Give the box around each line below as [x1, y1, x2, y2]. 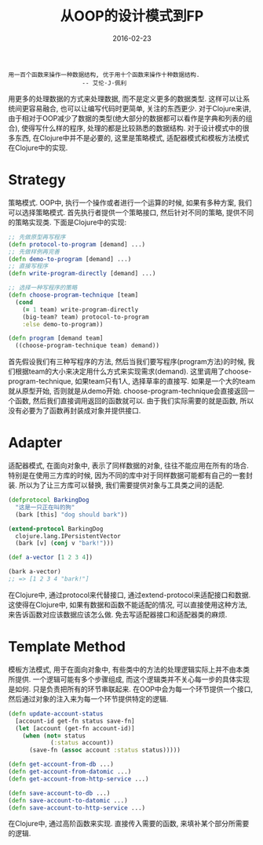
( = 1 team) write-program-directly [22, 305, 139, 314]
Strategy [8, 171, 67, 189]
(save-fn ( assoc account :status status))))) [28, 746, 181, 754]
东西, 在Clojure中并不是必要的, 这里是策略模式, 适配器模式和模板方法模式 [14, 133, 250, 142]
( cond [15, 298, 34, 306]
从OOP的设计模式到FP [60, 7, 204, 25]
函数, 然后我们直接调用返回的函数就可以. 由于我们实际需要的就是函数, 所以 [14, 396, 254, 406]
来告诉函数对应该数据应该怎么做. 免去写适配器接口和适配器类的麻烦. [8, 610, 228, 619]
